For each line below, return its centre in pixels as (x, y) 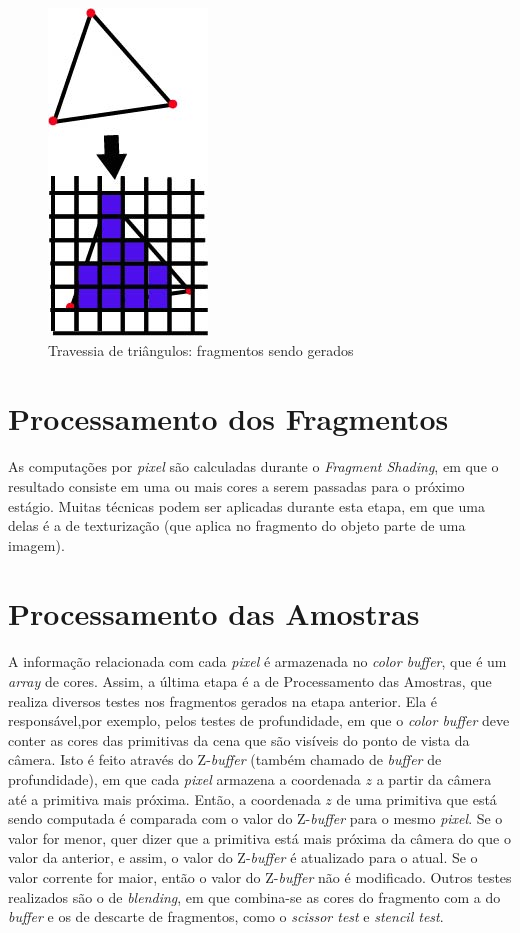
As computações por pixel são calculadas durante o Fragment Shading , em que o (253, 466)
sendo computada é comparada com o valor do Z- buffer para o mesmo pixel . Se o (255, 818)
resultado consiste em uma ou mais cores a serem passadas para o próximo (236, 485)
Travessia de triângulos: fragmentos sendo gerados (201, 349)
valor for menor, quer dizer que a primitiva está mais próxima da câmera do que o (259, 837)
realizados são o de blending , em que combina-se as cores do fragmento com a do (254, 896)
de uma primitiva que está (416, 798)
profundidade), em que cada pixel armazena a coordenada (184, 778)
